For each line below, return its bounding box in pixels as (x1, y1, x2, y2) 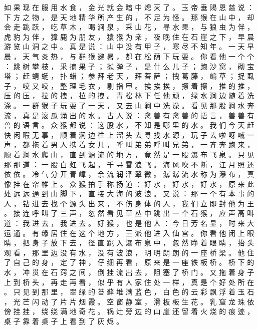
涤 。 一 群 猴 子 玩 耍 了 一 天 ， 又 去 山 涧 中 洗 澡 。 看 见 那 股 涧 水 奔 (4, 100, 254, 110)
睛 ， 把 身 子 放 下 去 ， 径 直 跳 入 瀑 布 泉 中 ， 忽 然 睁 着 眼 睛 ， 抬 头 (4, 237, 254, 248)
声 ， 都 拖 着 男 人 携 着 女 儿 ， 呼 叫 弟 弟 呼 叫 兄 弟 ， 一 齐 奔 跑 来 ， (4, 139, 254, 150)
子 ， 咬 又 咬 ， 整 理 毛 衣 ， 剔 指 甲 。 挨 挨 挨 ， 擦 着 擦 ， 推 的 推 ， (4, 80, 254, 91)
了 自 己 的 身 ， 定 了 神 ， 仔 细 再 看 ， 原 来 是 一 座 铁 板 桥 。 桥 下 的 (4, 257, 254, 267)
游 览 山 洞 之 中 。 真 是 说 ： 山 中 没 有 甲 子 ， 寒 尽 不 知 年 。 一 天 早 (4, 41, 254, 52)
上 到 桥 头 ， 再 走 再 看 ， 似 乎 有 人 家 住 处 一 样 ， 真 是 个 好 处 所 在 (4, 276, 254, 287)
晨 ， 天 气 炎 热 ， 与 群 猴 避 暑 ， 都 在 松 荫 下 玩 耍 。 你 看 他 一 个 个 (4, 51, 254, 61)
